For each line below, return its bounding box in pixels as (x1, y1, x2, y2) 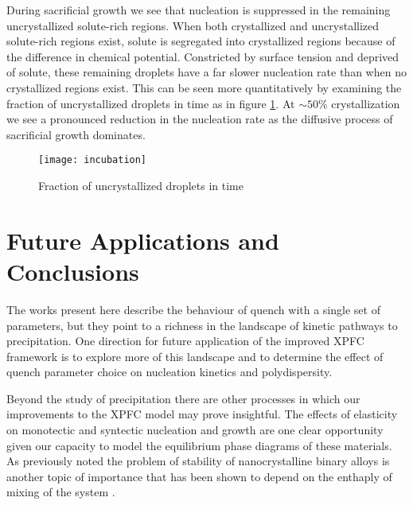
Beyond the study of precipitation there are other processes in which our (6, 390, 360, 406)
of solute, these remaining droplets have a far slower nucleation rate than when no (6, 64, 407, 80)
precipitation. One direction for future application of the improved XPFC (6, 332, 364, 349)
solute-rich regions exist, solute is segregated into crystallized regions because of (6, 33, 395, 49)
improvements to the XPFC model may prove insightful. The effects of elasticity (6, 406, 398, 422)
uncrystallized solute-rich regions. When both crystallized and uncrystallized (6, 17, 380, 33)
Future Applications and (6, 223, 279, 256)
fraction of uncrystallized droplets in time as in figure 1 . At (6, 95, 295, 111)
